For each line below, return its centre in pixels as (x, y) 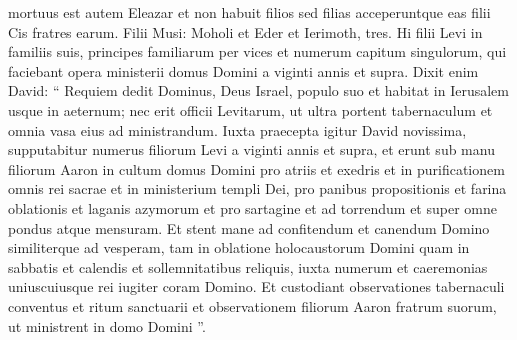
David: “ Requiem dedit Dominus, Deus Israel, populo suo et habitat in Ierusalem (258, 90)
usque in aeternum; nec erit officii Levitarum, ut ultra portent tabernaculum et (250, 109)
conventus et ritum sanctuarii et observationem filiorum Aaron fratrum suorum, (252, 305)
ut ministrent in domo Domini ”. (107, 325)
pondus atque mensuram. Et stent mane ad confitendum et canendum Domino (249, 227)
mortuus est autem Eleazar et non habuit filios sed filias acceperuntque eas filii (249, 12)
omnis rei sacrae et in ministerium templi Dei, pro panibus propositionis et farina (257, 188)
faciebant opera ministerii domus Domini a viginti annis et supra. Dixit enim (243, 70)
